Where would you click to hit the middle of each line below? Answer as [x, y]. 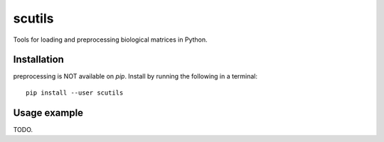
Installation [38, 60]
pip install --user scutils [75, 93]
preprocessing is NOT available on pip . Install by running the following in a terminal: [135, 76]
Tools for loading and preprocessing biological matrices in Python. [110, 40]
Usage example [48, 113]
